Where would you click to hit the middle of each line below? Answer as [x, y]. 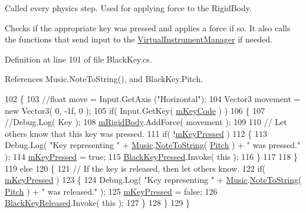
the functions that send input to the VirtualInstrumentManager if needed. [139, 39]
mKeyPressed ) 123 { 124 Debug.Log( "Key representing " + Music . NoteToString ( [153, 180]
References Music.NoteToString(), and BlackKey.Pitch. [104, 79]
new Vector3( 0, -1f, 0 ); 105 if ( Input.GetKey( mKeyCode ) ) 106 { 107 [135, 110]
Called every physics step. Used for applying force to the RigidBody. [128, 8]
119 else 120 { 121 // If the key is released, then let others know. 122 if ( [135, 168]
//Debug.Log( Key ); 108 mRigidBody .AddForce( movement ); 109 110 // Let [146, 122]
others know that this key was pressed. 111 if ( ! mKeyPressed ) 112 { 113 [136, 133]
